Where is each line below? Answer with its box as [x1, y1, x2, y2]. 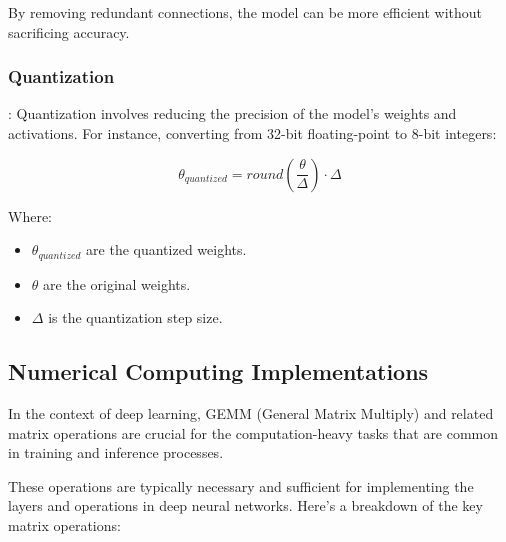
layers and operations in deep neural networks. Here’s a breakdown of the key [8, 495, 483, 516]
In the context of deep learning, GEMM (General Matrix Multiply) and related [8, 403, 494, 424]
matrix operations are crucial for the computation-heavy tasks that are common [8, 422, 499, 443]
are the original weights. [43, 273, 191, 294]
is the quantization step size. [48, 307, 223, 328]
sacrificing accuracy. [8, 21, 130, 42]
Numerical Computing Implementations [8, 356, 429, 387]
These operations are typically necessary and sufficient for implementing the [8, 475, 474, 496]
